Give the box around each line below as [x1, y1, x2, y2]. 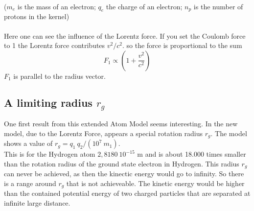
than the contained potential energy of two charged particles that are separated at [4, 188, 251, 198]
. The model [210, 128, 247, 138]
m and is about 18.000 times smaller [137, 149, 246, 159]
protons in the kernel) [4, 11, 69, 22]
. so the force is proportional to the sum [122, 40, 242, 50]
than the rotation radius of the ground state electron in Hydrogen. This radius [4, 158, 239, 168]
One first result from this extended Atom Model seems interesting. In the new [4, 118, 238, 129]
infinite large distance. [4, 198, 70, 208]
